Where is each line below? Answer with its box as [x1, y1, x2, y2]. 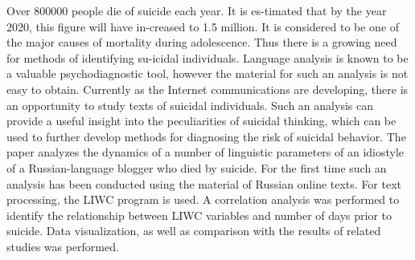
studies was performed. [6, 238, 119, 254]
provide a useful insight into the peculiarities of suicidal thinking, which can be [6, 112, 397, 129]
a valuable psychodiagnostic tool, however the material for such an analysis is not [6, 65, 409, 82]
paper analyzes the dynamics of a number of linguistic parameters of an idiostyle [6, 144, 405, 160]
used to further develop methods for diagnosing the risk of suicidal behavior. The [6, 128, 406, 144]
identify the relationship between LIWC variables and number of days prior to [6, 206, 392, 223]
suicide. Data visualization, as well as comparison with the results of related [6, 222, 381, 239]
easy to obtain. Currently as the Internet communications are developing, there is [6, 80, 409, 97]
